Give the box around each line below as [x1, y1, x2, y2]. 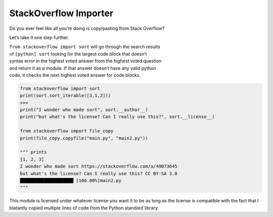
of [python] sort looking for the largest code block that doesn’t [9, 51, 147, 57]
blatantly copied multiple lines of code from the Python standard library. [9, 205, 159, 211]
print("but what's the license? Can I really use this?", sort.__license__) [20, 114, 215, 120]
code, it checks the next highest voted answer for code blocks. [9, 72, 141, 78]
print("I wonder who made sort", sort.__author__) [20, 107, 149, 113]
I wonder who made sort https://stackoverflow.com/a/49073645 [20, 163, 177, 169]
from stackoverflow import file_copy [20, 128, 114, 134]
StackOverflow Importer [9, 8, 114, 19]
